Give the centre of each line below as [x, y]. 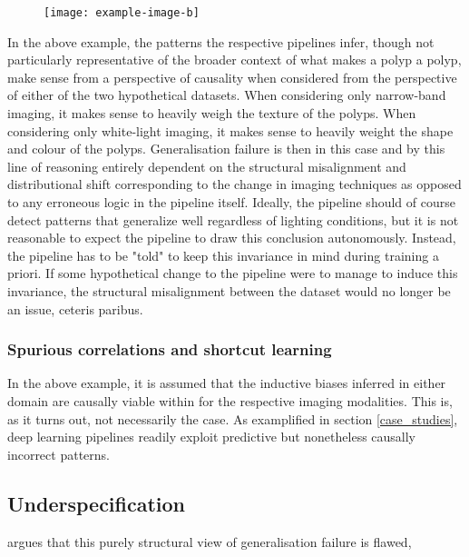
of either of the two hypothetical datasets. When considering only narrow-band [227, 95]
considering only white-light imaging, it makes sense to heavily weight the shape [230, 130]
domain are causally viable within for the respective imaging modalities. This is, [230, 400]
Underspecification [97, 503]
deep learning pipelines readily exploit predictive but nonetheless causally [212, 437]
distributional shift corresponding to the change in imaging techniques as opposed [234, 184]
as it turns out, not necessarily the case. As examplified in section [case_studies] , [233, 418]
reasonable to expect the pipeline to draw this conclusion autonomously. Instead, [232, 238]
